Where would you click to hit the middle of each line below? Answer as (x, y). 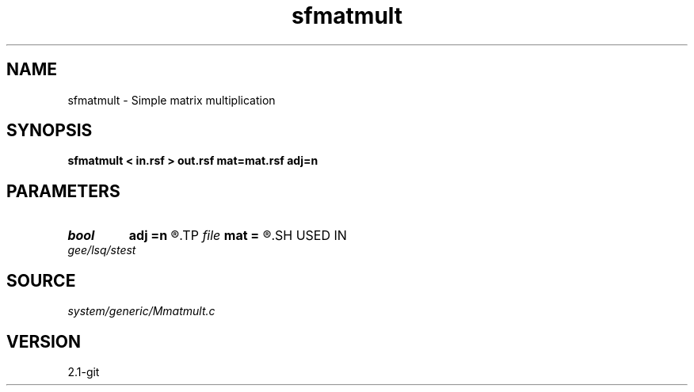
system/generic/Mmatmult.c (141, 311)
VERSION (44, 341)
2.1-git (84, 371)
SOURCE (41, 280)
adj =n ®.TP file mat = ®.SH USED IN (238, 236)
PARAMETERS (63, 191)
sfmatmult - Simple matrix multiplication (172, 100)
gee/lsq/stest (102, 250)
